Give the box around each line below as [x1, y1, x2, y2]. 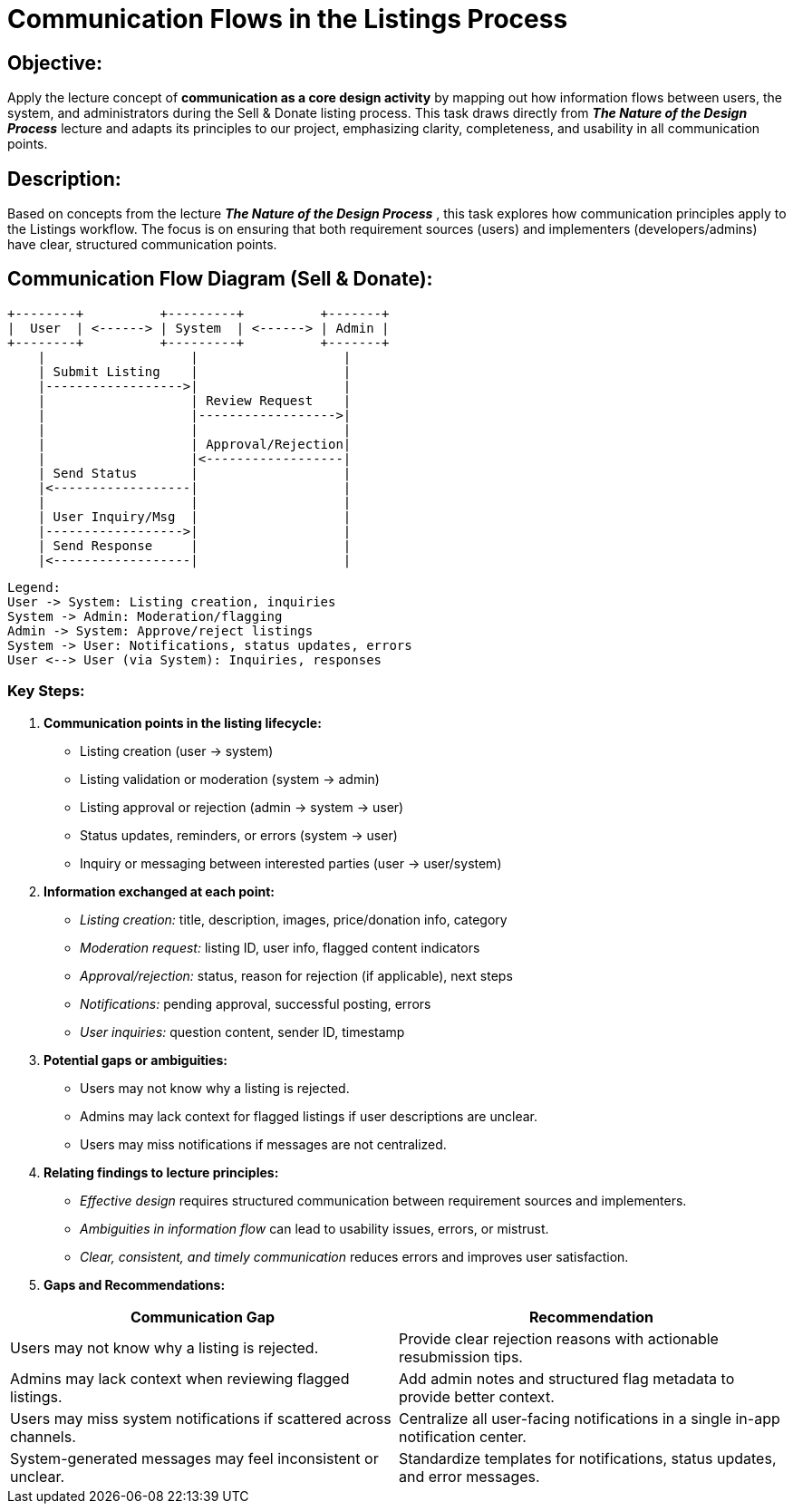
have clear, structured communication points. [7, 237, 277, 253]
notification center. [399, 1427, 527, 1446]
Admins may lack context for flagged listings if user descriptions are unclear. [80, 1108, 537, 1124]
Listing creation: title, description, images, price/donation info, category [80, 911, 508, 927]
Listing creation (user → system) [80, 742, 274, 759]
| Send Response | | [37, 538, 352, 553]
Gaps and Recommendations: [44, 1276, 226, 1293]
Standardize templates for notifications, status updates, [399, 1448, 777, 1467]
